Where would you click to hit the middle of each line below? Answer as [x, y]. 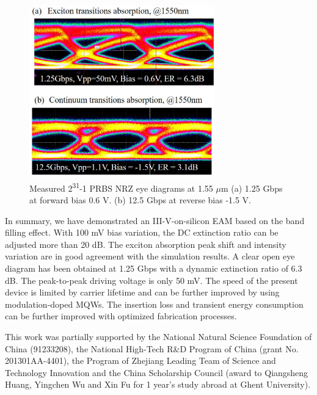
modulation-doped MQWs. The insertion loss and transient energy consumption [154, 304]
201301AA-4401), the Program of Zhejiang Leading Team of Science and [140, 361]
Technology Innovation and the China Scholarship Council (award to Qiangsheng [157, 372]
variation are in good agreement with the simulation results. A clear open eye [150, 256]
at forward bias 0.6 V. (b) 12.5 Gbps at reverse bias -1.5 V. [140, 200]
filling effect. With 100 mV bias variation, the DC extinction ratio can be [142, 232]
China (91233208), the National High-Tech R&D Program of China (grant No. [152, 348]
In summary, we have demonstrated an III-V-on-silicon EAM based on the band [155, 220]
